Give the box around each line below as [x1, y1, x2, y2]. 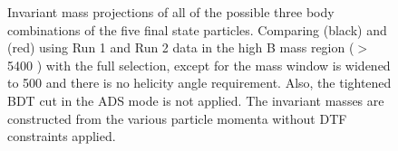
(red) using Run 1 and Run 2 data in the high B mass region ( [7, 38, 354, 57]
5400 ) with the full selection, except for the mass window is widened [7, 55, 391, 74]
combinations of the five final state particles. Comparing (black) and [7, 20, 387, 39]
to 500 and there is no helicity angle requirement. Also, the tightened [7, 73, 392, 92]
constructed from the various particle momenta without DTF [7, 109, 347, 127]
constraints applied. [7, 127, 116, 146]
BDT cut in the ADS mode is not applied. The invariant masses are [7, 90, 384, 109]
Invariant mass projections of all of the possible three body [7, 3, 335, 21]
